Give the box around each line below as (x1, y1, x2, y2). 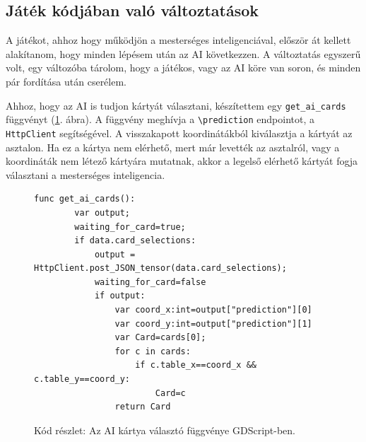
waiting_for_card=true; (74, 221, 186, 232)
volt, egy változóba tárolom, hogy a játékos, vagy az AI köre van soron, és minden (6, 60, 361, 75)
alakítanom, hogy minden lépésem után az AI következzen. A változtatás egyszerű (6, 46, 361, 61)
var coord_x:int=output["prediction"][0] (114, 305, 312, 315)
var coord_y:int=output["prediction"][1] (114, 318, 312, 329)
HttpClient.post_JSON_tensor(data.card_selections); (34, 263, 287, 274)
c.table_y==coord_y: (34, 374, 131, 385)
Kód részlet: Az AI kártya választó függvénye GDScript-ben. (34, 422, 295, 437)
